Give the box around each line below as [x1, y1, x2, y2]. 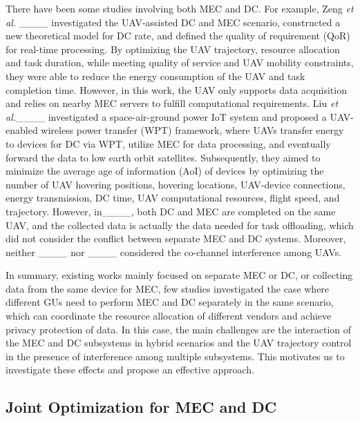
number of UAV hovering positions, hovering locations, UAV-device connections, [6, 177, 345, 191]
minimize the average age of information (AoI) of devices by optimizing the [6, 164, 324, 178]
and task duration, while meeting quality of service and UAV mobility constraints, [6, 55, 354, 70]
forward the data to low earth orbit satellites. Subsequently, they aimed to [6, 150, 321, 164]
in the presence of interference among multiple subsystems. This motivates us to [6, 349, 345, 363]
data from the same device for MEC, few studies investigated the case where [6, 281, 330, 295]
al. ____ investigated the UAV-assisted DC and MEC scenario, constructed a [6, 14, 341, 29]
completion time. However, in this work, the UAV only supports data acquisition [6, 82, 347, 97]
